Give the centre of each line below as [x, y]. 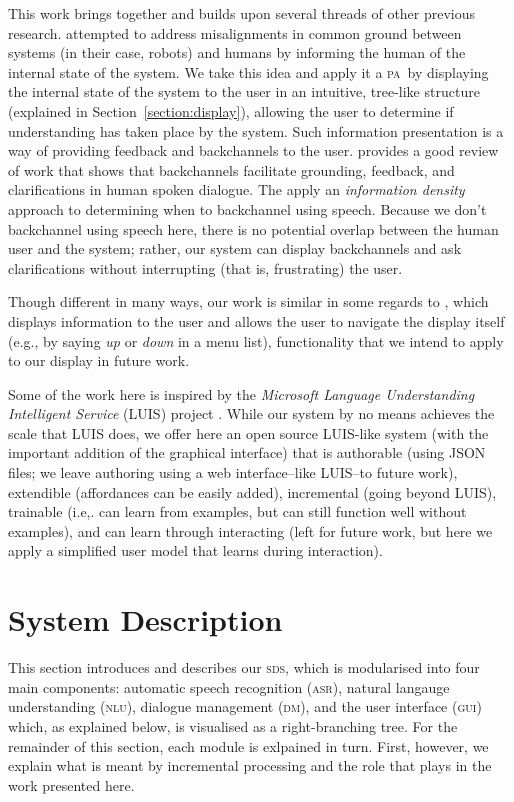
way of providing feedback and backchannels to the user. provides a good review [253, 150]
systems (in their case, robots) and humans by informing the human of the [237, 52]
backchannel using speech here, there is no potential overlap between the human [253, 228]
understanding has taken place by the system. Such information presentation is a [256, 130]
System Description [145, 619]
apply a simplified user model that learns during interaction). [195, 550]
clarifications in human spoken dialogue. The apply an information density [236, 189]
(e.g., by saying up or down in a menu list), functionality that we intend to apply [256, 340]
